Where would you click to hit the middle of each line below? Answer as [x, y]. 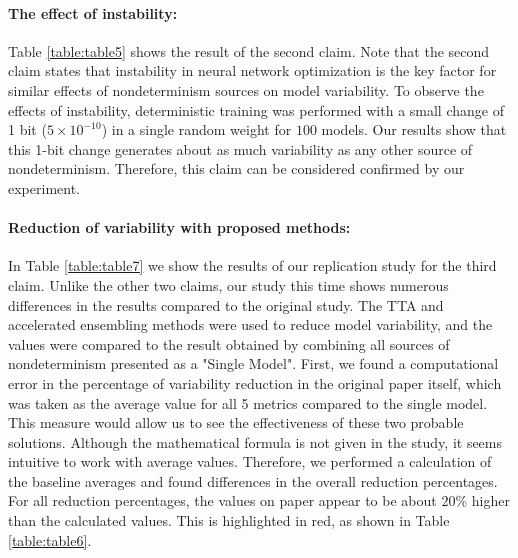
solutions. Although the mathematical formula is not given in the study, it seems [255, 441]
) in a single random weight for [196, 129]
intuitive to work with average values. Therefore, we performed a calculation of [250, 461]
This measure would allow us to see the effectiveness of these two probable [236, 422]
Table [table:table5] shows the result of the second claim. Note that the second [249, 50]
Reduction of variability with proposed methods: [179, 227]
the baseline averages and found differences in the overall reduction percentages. [253, 480]
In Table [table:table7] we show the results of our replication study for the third [252, 265]
